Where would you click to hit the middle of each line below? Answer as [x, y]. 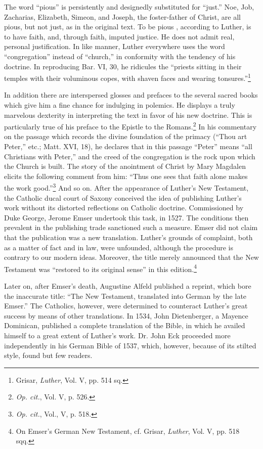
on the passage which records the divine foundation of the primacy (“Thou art [126, 136]
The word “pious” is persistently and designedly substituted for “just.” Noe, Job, [129, 7]
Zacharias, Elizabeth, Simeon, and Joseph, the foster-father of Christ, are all [122, 16]
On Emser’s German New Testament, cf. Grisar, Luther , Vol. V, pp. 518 [128, 431]
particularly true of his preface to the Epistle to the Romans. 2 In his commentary [130, 126]
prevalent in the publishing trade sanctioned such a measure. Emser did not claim [131, 227]
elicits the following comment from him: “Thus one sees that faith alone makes [126, 176]
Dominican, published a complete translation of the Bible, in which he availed [125, 325]
